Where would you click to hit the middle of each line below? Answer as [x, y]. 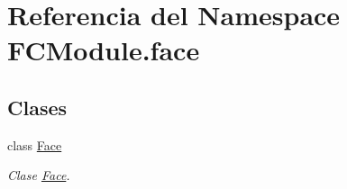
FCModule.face [104, 50]
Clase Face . [39, 175]
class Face [35, 144]
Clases [37, 107]
